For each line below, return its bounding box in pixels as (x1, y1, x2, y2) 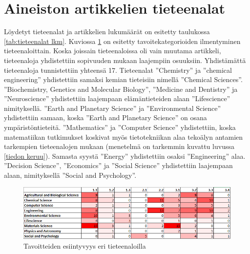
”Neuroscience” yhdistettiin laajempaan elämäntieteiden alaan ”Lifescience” (4, 93, 230, 104)
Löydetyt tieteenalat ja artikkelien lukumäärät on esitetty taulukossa (4, 26, 210, 37)
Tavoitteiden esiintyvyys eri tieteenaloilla (23, 241, 146, 251)
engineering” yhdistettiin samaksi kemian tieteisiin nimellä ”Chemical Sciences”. (4, 74, 243, 85)
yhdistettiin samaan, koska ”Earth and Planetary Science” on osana (4, 112, 207, 123)
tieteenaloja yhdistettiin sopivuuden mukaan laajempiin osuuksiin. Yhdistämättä (4, 55, 246, 65)
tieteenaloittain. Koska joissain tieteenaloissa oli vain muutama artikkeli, (4, 45, 221, 56)
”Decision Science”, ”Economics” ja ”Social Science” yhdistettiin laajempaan (4, 160, 233, 170)
